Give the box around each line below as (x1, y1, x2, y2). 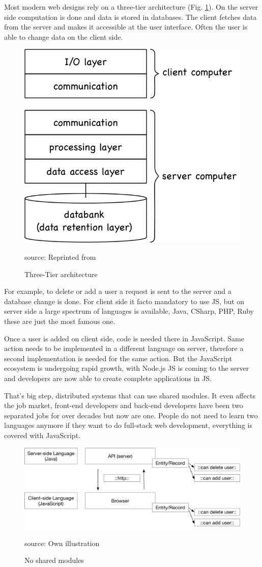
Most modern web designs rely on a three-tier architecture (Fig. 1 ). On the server (4, 2, 258, 12)
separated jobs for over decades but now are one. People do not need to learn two (4, 410, 258, 420)
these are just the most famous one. (4, 316, 115, 327)
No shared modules (24, 555, 84, 565)
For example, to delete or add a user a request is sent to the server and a (4, 286, 231, 296)
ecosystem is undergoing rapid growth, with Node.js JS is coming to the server (4, 363, 249, 373)
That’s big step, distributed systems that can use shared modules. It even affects (4, 390, 255, 400)
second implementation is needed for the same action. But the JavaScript (4, 353, 232, 363)
